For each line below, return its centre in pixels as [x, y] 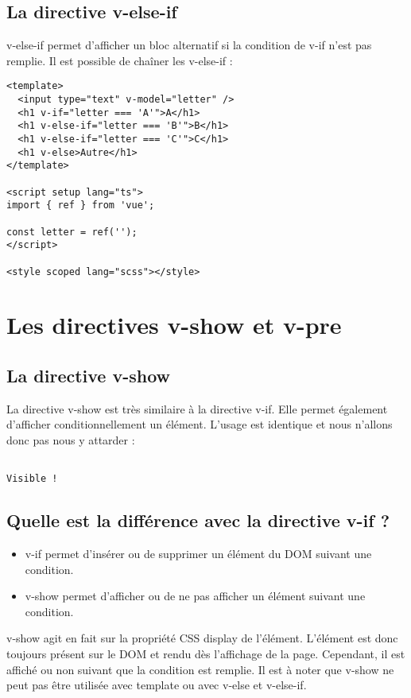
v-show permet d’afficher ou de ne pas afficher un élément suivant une [195, 596]
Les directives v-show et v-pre [174, 325]
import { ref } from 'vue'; [81, 206]
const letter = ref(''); [72, 232]
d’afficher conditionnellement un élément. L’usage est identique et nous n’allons [200, 424]
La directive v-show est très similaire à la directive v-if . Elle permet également [197, 408]
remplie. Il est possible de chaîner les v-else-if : [120, 60]
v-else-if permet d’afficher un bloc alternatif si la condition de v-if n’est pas [189, 45]
